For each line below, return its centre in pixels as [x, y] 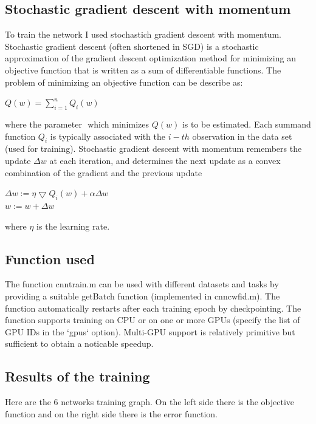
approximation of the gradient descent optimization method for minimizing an [150, 58]
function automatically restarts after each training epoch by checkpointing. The [153, 308]
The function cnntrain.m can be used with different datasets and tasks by [142, 284]
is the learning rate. [73, 226]
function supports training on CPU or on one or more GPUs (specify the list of [153, 320]
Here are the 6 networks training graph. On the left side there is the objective [150, 402]
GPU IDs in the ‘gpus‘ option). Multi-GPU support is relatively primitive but [150, 331]
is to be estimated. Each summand [246, 124]
